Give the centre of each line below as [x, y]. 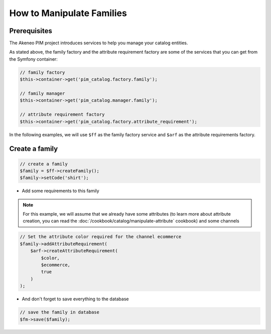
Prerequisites [31, 31]
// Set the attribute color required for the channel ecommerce [101, 237]
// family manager [42, 94]
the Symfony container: [33, 59]
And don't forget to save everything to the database [75, 299]
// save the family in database [60, 312]
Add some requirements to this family [61, 191]
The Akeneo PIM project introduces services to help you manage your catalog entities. [99, 43]
